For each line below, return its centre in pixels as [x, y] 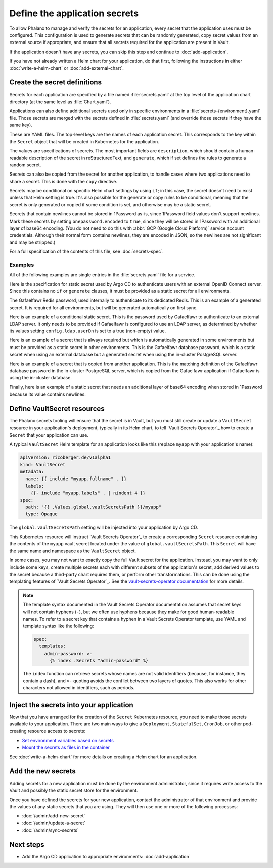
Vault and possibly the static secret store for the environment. [74, 790]
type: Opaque [41, 514]
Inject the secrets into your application [71, 705]
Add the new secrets [42, 771]
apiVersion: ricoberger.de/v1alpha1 [65, 458]
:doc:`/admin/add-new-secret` [54, 816]
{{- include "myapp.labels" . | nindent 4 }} [88, 493]
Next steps [27, 844]
